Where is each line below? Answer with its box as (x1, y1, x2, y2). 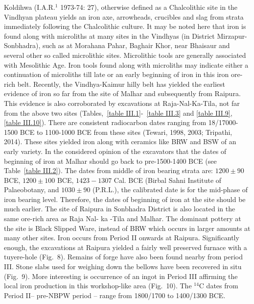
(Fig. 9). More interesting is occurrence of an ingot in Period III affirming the (4, 271, 238, 281)
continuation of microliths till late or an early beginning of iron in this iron (4, 69, 229, 79)
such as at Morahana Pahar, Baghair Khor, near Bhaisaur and (43, 40, 230, 51)
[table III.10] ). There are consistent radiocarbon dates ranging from (4, 117, 207, 127)
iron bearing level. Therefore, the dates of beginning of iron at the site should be (4, 194, 246, 204)
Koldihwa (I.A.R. (4, 2, 55, 12)
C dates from (199, 280, 238, 291)
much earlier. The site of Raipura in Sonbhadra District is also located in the (4, 203, 235, 214)
